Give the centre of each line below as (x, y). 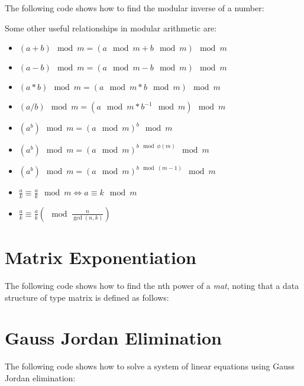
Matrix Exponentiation (101, 257)
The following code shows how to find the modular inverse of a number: (135, 8)
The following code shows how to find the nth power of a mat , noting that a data (152, 286)
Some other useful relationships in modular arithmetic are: (111, 28)
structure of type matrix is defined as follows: (87, 297)
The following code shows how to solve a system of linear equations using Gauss (150, 366)
